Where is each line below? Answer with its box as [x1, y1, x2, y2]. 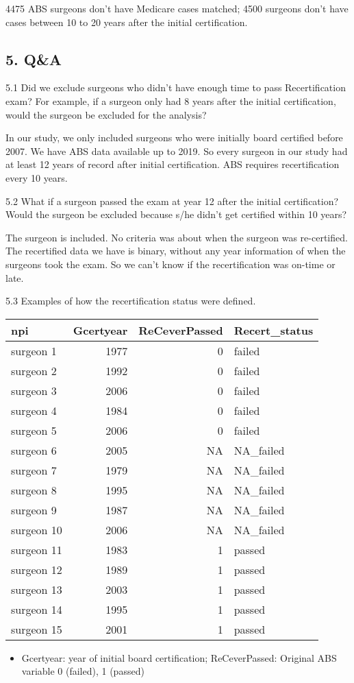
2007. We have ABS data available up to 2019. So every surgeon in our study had [5, 143, 348, 158]
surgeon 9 [11, 501, 57, 518]
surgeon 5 [11, 422, 57, 438]
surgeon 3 [11, 382, 57, 398]
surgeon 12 [11, 561, 62, 577]
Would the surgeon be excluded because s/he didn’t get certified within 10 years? [5, 207, 347, 221]
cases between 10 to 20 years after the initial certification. [5, 14, 248, 29]
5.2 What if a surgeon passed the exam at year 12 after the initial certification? [5, 193, 339, 208]
